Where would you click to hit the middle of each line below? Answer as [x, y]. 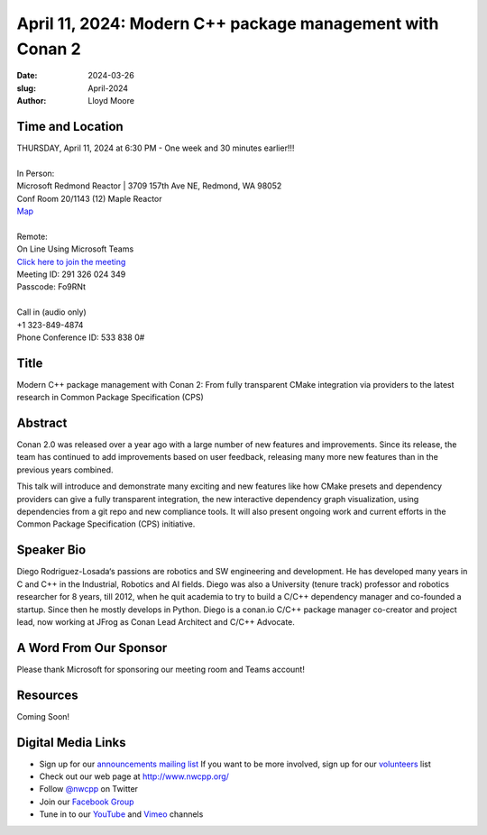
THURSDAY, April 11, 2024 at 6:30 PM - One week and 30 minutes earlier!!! [156, 148]
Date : [27, 76]
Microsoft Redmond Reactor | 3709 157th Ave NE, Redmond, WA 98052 [149, 186]
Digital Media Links [71, 743]
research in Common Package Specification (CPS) [110, 398]
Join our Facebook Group [87, 802]
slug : [26, 88]
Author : [32, 101]
